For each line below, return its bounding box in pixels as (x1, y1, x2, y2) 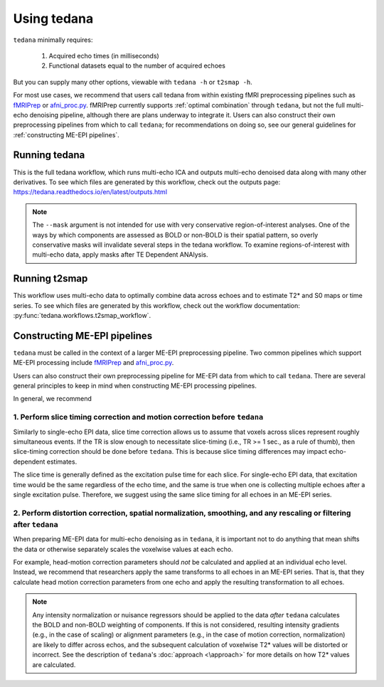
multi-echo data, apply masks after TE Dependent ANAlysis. (32, 250, 208, 259)
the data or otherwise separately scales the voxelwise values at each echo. (13, 545, 234, 553)
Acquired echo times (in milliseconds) (48, 51, 159, 60)
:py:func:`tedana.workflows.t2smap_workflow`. (13, 311, 151, 319)
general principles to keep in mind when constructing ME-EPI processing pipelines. (13, 381, 257, 390)
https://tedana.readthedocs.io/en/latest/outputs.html (13, 188, 167, 196)
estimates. (46, 457, 78, 466)
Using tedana (13, 11, 94, 26)
